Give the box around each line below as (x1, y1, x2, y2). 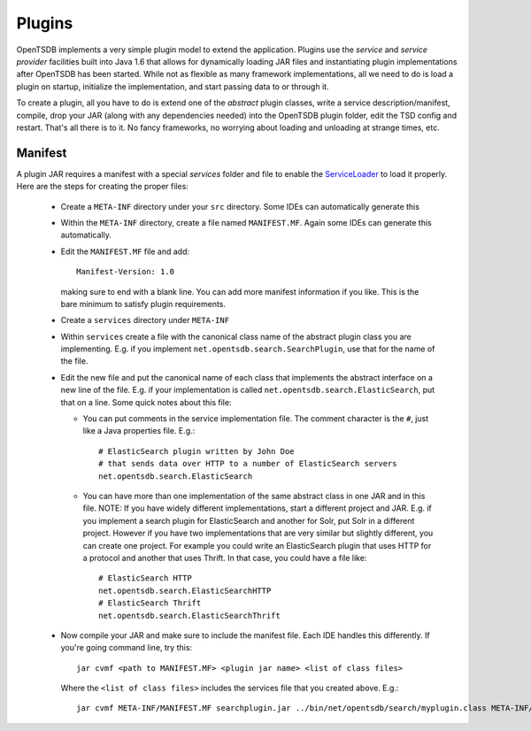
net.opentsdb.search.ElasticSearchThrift (98, 611, 281, 620)
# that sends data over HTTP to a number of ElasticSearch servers (98, 458, 397, 469)
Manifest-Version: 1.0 (76, 266, 175, 277)
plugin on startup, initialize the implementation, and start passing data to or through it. (16, 81, 329, 92)
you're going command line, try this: (60, 643, 193, 653)
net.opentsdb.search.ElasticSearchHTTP (98, 585, 272, 596)
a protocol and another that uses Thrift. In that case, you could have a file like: (82, 552, 367, 563)
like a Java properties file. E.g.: (82, 426, 196, 436)
